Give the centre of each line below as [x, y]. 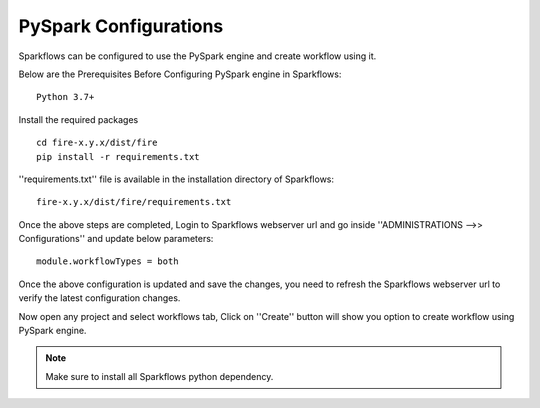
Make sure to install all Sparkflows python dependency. [159, 376]
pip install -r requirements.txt [118, 156]
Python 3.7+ [65, 97]
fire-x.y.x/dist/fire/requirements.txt [134, 202]
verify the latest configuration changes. [99, 298]
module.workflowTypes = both [107, 261]
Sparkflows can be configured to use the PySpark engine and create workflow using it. [197, 56]
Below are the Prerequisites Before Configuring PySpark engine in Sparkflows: [180, 74]
